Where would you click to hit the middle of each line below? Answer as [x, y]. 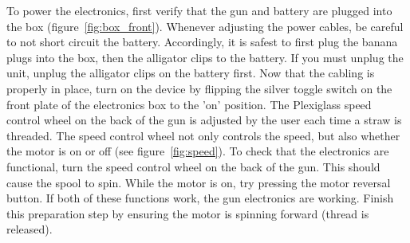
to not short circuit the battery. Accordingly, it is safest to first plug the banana [202, 42]
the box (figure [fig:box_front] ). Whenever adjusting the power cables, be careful [205, 26]
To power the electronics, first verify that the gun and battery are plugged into [199, 10]
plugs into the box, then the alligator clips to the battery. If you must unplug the [205, 57]
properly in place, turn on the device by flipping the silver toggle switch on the [199, 88]
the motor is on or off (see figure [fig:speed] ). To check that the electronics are [198, 151]
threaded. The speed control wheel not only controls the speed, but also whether [203, 135]
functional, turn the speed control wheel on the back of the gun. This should [193, 166]
